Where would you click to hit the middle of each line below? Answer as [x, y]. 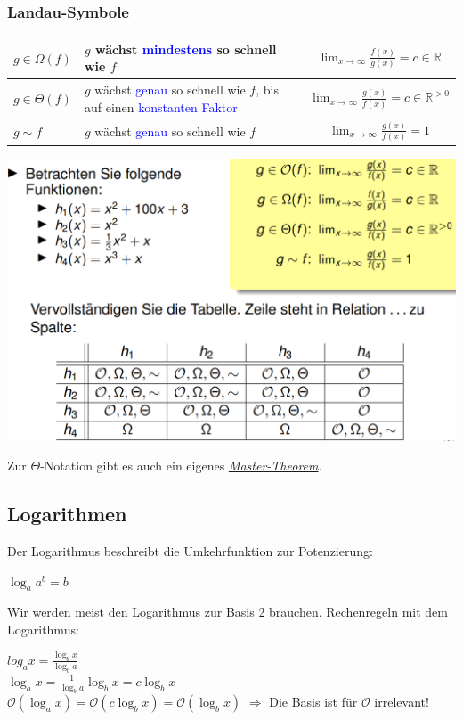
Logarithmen [67, 514]
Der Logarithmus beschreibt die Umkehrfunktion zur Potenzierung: [190, 551]
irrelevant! [402, 702]
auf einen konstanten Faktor [161, 106]
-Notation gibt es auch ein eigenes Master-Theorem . [181, 466]
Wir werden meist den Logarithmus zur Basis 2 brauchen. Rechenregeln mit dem [227, 612]
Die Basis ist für [313, 702]
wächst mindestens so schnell [186, 49]
